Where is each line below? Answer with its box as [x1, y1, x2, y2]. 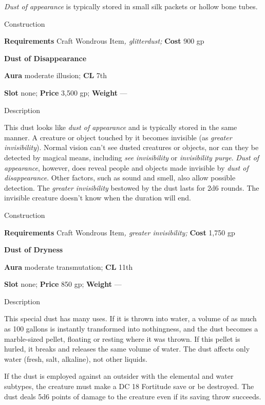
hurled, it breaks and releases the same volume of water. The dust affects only [4, 343, 250, 354]
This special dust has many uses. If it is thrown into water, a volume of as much [4, 313, 257, 324]
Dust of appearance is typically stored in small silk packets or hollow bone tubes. [4, 1, 258, 11]
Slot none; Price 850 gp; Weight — [4, 279, 122, 289]
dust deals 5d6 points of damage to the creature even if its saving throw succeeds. [4, 391, 261, 401]
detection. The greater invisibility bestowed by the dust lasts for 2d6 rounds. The [4, 182, 259, 193]
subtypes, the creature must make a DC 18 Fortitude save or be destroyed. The [4, 381, 254, 392]
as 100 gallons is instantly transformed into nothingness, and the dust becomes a [4, 323, 258, 334]
